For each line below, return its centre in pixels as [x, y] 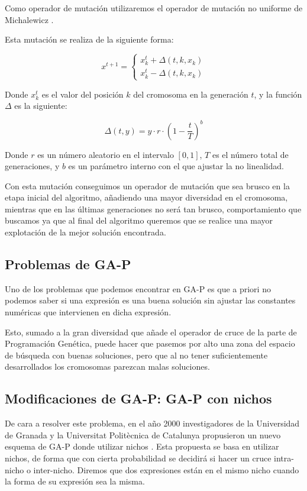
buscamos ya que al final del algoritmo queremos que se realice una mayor [139, 220]
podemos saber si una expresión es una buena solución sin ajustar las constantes [150, 300]
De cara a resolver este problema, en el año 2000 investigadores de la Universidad [152, 423]
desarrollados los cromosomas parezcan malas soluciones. [107, 366]
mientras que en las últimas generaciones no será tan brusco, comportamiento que [153, 209]
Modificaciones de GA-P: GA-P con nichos [138, 398]
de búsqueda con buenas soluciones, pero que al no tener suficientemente [136, 355]
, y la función [278, 94]
